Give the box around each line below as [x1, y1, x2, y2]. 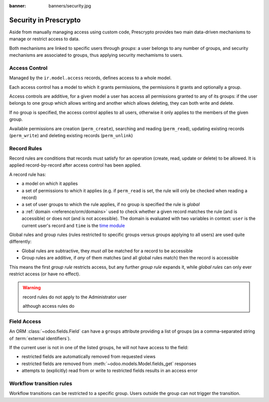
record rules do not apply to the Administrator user [22, 294, 127, 300]
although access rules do [22, 303, 75, 309]
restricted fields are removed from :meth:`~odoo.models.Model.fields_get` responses [21, 361, 197, 367]
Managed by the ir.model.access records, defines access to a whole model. [9, 75, 172, 81]
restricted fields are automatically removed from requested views [21, 354, 156, 360]
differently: [9, 238, 32, 244]
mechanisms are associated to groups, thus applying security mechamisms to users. [9, 52, 183, 58]
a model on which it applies [21, 181, 78, 187]
